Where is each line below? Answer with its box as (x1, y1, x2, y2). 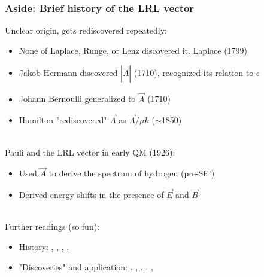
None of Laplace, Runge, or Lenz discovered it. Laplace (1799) (19, 44, 248, 56)
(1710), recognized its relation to (133, 66, 254, 79)
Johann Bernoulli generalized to (19, 92, 136, 105)
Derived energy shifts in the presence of (19, 188, 164, 201)
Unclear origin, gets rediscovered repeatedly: (5, 24, 168, 36)
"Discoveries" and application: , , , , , (19, 260, 153, 273)
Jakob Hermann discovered (19, 66, 118, 79)
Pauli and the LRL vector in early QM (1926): (5, 145, 175, 158)
